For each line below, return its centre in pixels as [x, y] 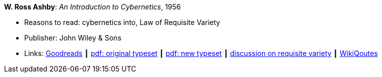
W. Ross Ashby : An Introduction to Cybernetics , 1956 [92, 7]
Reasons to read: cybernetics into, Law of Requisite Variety [122, 22]
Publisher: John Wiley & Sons [73, 38]
